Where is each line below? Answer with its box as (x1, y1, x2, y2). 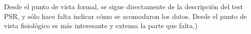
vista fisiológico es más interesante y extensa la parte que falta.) (4, 20, 198, 31)
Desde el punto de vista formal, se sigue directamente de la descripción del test (4, 1, 243, 11)
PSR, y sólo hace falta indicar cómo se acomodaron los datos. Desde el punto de (4, 11, 247, 21)
